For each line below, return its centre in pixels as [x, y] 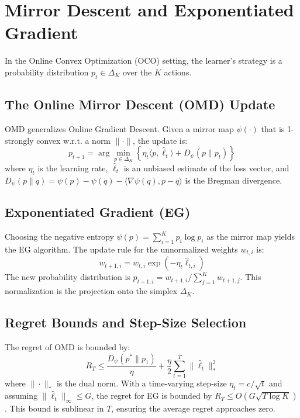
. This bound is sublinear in [54, 408]
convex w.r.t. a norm [74, 140]
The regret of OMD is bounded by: [68, 347]
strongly [19, 140]
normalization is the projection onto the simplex [91, 291]
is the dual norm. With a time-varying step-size [142, 383]
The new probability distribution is [68, 277]
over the [137, 72]
